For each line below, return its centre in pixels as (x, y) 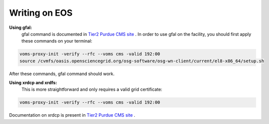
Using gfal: (20, 27)
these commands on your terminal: (57, 41)
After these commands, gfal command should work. (62, 74)
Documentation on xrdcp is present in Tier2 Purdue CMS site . (72, 115)
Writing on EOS (41, 13)
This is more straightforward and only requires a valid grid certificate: (92, 89)
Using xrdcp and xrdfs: (33, 83)
